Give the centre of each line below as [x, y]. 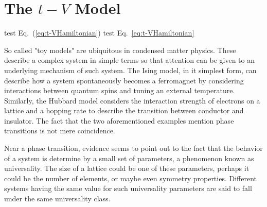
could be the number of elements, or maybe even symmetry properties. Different [131, 178]
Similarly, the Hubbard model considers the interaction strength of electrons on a [132, 100]
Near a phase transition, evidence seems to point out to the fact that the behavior [133, 148]
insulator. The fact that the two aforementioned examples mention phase [119, 120]
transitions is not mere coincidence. [60, 131]
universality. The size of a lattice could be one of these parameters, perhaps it [127, 168]
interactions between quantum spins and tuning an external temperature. [120, 90]
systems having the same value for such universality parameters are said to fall [128, 188]
